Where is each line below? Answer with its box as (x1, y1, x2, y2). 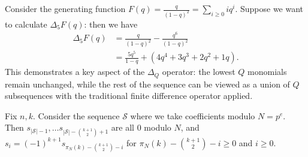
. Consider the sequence (33, 109, 120, 122)
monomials (247, 65, 287, 78)
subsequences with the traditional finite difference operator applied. (5, 89, 253, 102)
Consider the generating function (5, 2, 126, 14)
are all (111, 121, 134, 134)
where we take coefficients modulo (130, 109, 255, 122)
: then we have (84, 17, 138, 30)
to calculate (5, 17, 47, 30)
